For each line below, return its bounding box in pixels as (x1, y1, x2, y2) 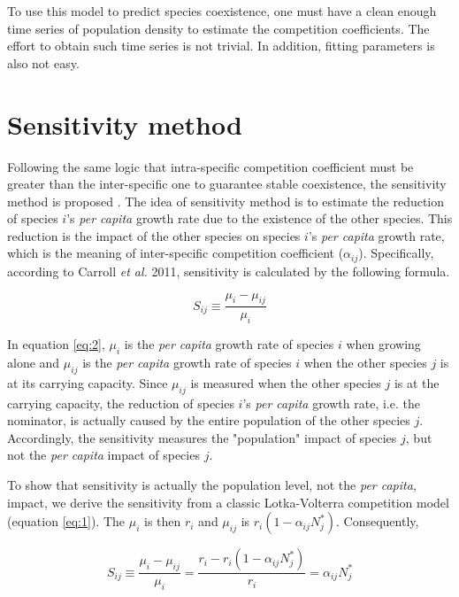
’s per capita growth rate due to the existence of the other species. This (66, 209, 453, 228)
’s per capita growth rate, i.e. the (242, 393, 420, 412)
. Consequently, (335, 512, 419, 531)
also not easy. (7, 53, 80, 72)
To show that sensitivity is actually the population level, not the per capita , (7, 475, 417, 493)
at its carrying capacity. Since (7, 373, 168, 392)
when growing (346, 335, 421, 353)
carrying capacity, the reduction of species (7, 393, 234, 412)
